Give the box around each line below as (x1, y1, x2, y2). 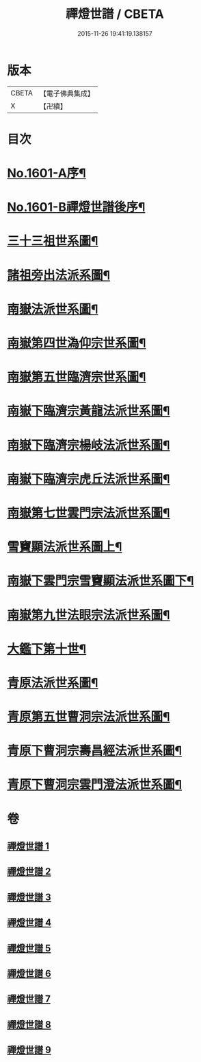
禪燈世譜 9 (7, 1044, 51, 1056)
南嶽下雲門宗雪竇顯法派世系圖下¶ (7, 573, 194, 589)
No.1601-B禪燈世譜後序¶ (7, 200, 146, 215)
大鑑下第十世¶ (7, 641, 87, 656)
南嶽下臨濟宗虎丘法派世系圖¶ (7, 471, 170, 487)
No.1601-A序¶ (7, 165, 87, 181)
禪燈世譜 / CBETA (66, 6, 164, 22)
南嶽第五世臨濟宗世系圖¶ (7, 369, 146, 385)
